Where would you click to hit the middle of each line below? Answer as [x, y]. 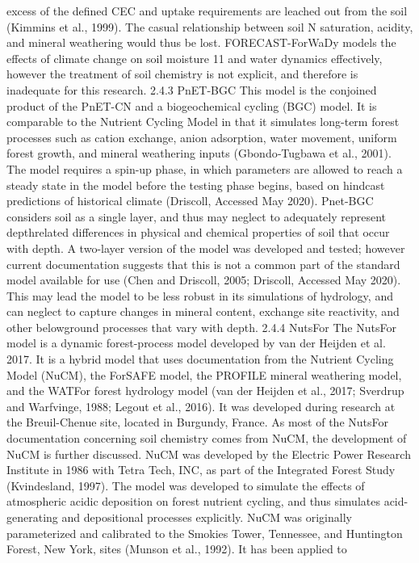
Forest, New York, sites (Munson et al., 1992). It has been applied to [177, 549]
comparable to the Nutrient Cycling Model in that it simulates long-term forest [203, 122]
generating [32, 517]
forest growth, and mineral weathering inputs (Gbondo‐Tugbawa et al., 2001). [199, 153]
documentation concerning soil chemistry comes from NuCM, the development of [207, 438]
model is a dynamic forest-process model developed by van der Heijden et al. [196, 343]
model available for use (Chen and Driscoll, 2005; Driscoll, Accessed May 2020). [204, 280]
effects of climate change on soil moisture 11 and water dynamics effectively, [195, 58]
